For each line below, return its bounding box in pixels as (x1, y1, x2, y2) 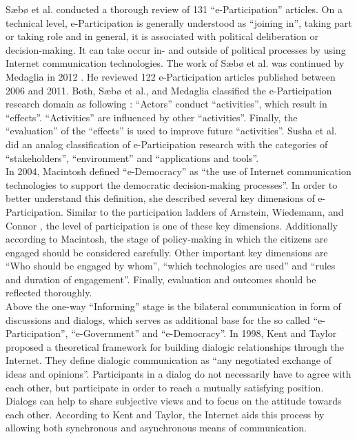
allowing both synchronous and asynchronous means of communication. (6, 420, 307, 435)
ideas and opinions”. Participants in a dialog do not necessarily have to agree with (6, 367, 351, 381)
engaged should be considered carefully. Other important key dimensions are (6, 245, 328, 259)
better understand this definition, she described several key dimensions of (6, 191, 315, 205)
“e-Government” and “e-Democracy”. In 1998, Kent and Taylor (71, 326, 337, 340)
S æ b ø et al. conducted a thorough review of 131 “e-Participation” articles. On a (6, 2, 343, 16)
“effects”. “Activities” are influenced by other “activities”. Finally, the (6, 110, 298, 124)
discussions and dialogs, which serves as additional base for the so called (6, 312, 310, 327)
